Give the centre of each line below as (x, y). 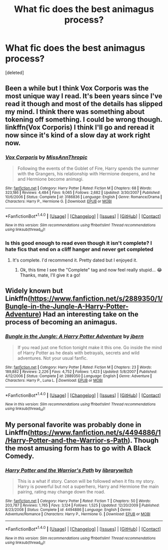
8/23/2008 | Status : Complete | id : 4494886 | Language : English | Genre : (68, 510)
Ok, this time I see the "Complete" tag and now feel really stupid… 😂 (91, 269)
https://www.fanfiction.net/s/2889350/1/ (96, 299)
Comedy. (20, 456)
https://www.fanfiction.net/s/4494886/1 (95, 433)
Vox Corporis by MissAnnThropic (46, 157)
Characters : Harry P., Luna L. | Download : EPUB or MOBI (54, 380)
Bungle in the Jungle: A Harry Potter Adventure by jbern (74, 337)
